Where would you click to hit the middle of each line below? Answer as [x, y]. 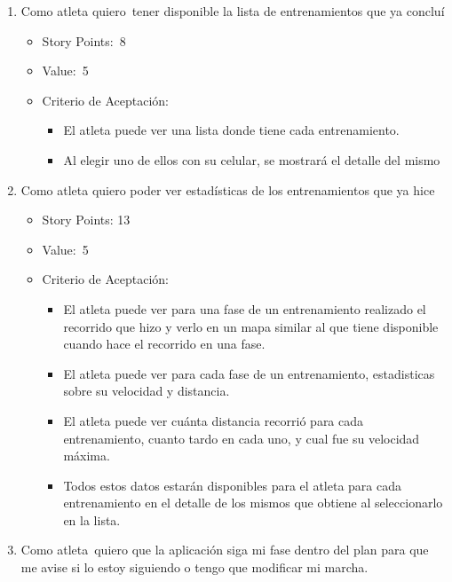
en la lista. [92, 519]
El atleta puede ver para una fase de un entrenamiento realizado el [245, 308]
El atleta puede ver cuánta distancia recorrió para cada [214, 420]
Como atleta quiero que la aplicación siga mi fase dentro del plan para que [225, 550]
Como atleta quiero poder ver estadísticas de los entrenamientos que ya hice [228, 189]
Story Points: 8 [84, 40]
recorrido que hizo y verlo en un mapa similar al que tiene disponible [251, 326]
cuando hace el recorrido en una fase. [164, 344]
